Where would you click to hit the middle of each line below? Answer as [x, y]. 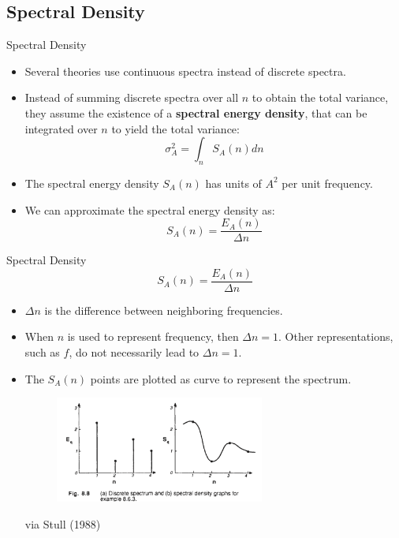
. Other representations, [336, 336]
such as [42, 352]
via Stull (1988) [63, 524]
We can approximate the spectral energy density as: [150, 209]
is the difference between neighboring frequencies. [164, 310]
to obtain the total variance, [320, 97]
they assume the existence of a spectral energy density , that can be [196, 112]
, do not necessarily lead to [134, 352]
